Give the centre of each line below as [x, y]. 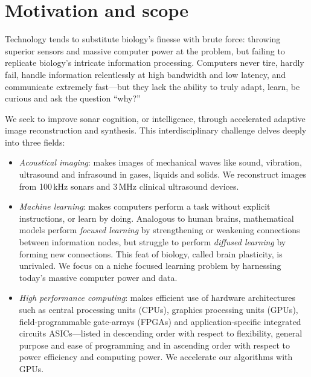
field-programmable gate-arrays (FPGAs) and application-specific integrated [160, 321]
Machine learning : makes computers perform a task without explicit [145, 206]
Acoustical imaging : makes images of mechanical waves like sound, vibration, [160, 162]
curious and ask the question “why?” [73, 98]
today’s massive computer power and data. [98, 277]
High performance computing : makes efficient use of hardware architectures [157, 298]
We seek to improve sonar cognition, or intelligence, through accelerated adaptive [155, 118]
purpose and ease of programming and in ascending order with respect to [154, 345]
